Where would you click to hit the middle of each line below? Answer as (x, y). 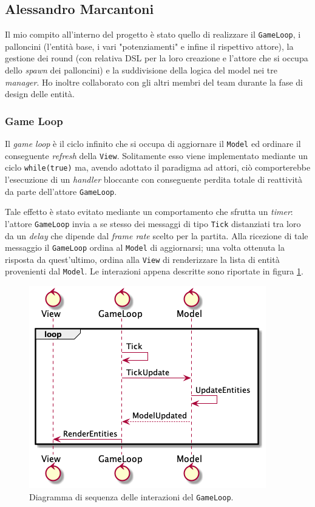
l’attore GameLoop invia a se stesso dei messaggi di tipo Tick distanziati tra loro (153, 223)
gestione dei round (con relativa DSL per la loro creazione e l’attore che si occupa (157, 58)
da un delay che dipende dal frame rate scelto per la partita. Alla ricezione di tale (157, 235)
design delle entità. (40, 94)
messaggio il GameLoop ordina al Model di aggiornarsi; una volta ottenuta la (145, 247)
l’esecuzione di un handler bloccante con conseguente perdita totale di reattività (154, 179)
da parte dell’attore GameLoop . (61, 191)
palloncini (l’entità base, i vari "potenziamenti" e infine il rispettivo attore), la (149, 46)
